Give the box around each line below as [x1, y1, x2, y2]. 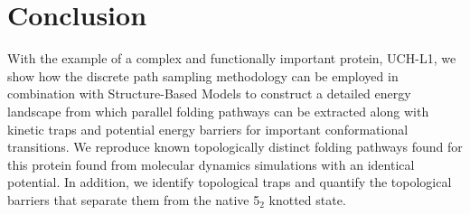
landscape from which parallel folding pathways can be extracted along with [7, 101, 429, 120]
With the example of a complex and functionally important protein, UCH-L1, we [7, 49, 456, 68]
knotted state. [268, 190, 346, 209]
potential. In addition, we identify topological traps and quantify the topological [7, 173, 452, 192]
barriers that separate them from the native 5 [7, 190, 260, 209]
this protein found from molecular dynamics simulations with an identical [7, 154, 415, 173]
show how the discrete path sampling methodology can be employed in [7, 66, 399, 85]
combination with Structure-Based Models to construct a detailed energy [7, 84, 411, 103]
